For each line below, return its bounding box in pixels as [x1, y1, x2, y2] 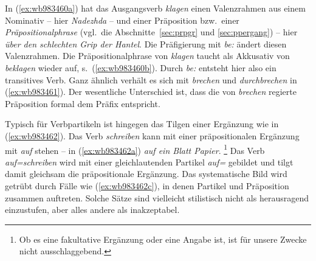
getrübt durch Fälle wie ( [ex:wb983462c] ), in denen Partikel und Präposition [5, 179, 289, 192]
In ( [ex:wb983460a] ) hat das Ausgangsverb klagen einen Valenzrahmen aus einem [5, 2, 306, 14]
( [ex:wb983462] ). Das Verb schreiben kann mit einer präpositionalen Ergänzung [5, 129, 300, 142]
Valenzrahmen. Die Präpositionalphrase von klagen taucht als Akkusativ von [5, 49, 290, 62]
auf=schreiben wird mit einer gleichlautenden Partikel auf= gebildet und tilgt [5, 155, 294, 168]
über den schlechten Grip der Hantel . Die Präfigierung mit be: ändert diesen [5, 37, 287, 50]
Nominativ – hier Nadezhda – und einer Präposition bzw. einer [5, 13, 239, 26]
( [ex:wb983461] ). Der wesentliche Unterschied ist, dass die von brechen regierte [5, 85, 297, 98]
